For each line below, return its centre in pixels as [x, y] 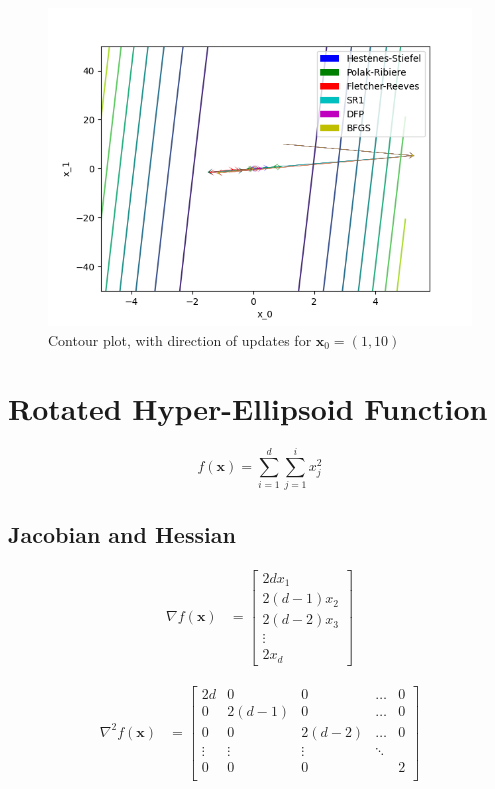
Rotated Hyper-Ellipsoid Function [248, 408]
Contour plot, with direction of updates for [180, 339]
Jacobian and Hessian [122, 533]
